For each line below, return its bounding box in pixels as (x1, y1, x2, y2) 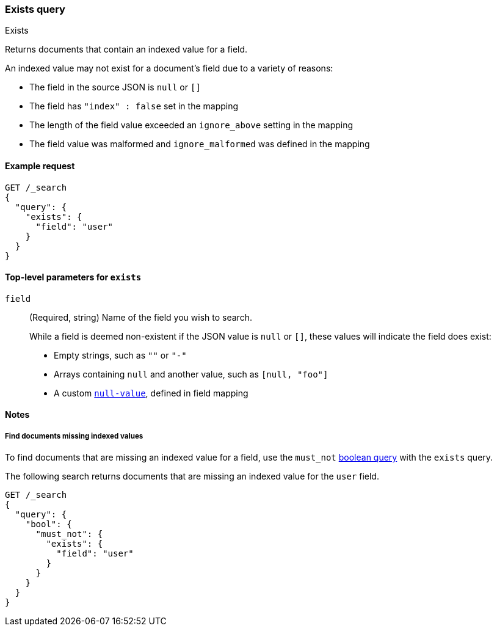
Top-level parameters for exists (5, 272, 142, 283)
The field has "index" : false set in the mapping (29, 101, 239, 112)
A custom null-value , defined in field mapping (54, 387, 248, 398)
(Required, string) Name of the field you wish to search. (29, 312, 252, 323)
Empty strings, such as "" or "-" (54, 349, 187, 360)
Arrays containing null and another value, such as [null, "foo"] (54, 368, 328, 379)
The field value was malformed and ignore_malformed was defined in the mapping (29, 139, 370, 150)
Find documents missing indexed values (5, 431, 143, 440)
